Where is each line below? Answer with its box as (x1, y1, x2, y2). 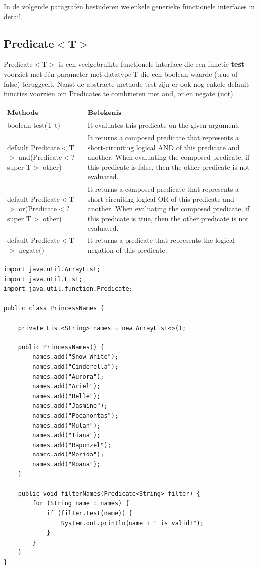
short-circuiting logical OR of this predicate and (87, 193, 234, 204)
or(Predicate (19, 203, 57, 214)
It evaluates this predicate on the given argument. (87, 120, 240, 130)
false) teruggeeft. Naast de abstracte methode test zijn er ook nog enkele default (4, 78, 249, 89)
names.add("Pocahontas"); (32, 412, 119, 419)
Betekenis (87, 107, 122, 117)
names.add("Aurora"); (32, 373, 104, 380)
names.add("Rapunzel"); (32, 441, 111, 449)
